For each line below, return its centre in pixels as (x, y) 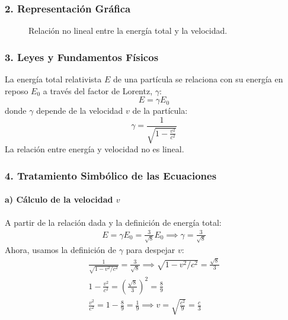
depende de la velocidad (80, 111)
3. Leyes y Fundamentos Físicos (82, 57)
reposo (17, 90)
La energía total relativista (53, 79)
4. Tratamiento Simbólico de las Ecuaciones (111, 175)
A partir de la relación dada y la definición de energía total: (113, 222)
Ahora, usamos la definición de (61, 250)
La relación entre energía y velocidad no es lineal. (95, 149)
